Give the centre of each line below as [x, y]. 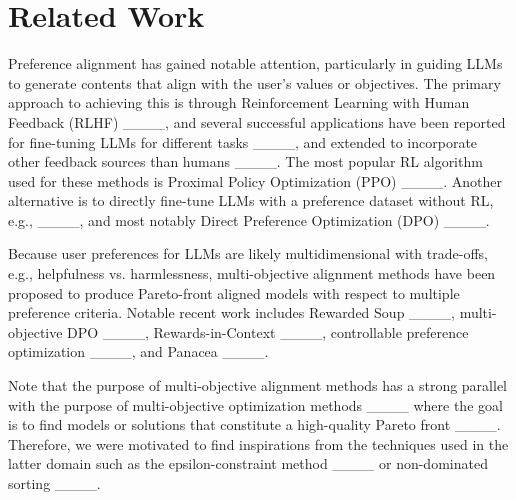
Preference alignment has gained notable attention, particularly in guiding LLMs [255, 63]
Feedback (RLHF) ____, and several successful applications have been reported [257, 121]
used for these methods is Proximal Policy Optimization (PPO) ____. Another [255, 180]
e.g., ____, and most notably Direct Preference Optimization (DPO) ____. [249, 219]
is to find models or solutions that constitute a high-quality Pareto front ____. [254, 424]
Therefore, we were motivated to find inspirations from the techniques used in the [258, 443]
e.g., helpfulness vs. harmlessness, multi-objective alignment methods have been [252, 273]
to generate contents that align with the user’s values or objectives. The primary [254, 82]
